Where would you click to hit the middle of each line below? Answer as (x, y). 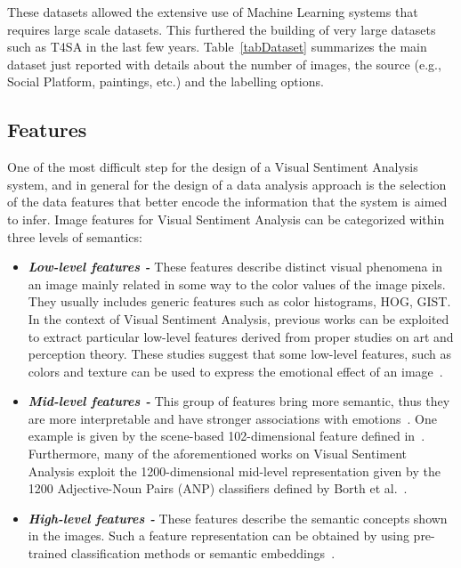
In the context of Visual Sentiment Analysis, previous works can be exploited (239, 318)
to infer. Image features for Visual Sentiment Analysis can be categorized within (226, 219)
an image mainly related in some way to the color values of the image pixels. (237, 284)
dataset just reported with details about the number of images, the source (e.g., (224, 64)
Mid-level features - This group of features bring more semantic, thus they (239, 401)
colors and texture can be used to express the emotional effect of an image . (235, 371)
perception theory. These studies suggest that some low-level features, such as (239, 354)
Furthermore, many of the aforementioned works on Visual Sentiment (218, 454)
